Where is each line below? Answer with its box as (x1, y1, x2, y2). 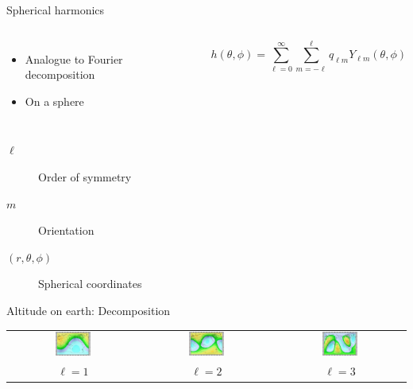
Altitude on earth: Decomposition (6, 301, 171, 318)
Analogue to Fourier (25, 50, 123, 67)
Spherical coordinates (38, 275, 142, 292)
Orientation (38, 222, 95, 239)
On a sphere (25, 92, 84, 109)
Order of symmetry (38, 168, 132, 185)
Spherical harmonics (6, 2, 105, 18)
